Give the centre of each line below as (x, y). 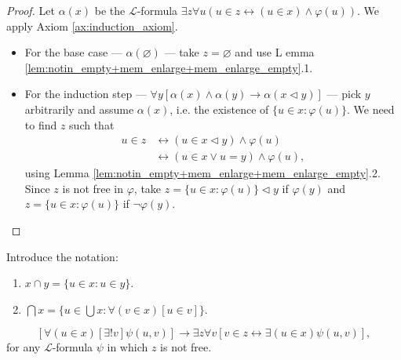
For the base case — (73, 52)
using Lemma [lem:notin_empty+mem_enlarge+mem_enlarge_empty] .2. (202, 173)
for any (24, 347)
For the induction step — (86, 94)
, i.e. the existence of (219, 109)
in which (128, 347)
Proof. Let (31, 10)
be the (110, 10)
